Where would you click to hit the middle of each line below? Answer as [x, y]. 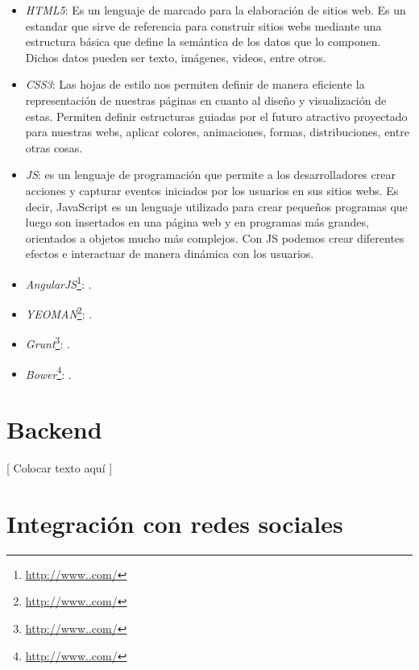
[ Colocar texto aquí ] [60, 468]
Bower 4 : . [48, 372]
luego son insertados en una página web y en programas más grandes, [197, 222]
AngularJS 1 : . [58, 282]
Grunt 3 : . [48, 343]
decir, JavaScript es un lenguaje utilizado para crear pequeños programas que [216, 206]
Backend [54, 429]
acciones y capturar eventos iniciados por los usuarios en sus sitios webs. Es [212, 190]
